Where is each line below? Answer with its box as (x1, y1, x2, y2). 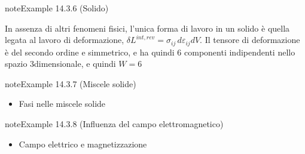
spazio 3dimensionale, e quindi (5, 57, 116, 70)
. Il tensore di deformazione (200, 33, 300, 46)
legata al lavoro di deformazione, (5, 33, 124, 46)
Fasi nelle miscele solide (19, 97, 106, 110)
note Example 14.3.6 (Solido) (5, 2, 109, 14)
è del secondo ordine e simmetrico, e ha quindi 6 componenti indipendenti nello (5, 45, 295, 58)
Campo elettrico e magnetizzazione (19, 137, 147, 150)
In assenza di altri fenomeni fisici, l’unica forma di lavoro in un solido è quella (5, 21, 290, 34)
